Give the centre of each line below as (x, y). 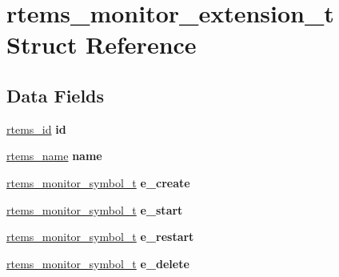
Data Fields (56, 95)
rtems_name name (54, 156)
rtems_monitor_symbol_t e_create (98, 182)
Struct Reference (102, 44)
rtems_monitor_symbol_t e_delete (98, 263)
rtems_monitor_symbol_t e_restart (100, 237)
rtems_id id (36, 128)
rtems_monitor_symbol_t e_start (95, 209)
